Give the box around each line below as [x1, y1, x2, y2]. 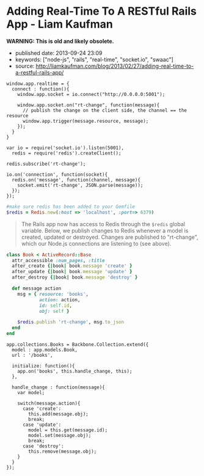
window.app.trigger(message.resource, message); [22, 118, 149, 124]
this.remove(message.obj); [28, 449, 97, 455]
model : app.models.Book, [12, 347, 78, 353]
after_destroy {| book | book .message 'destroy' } [12, 274, 138, 280]
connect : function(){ [12, 86, 70, 92]
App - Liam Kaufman [6, 17, 113, 31]
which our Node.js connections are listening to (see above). [21, 240, 172, 247]
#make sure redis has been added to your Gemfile [6, 203, 136, 210]
